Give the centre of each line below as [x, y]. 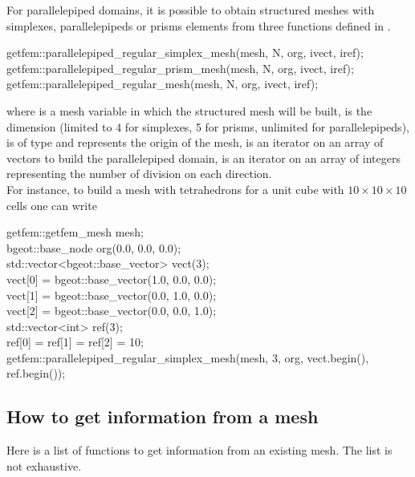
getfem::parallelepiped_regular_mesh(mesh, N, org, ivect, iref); [163, 84]
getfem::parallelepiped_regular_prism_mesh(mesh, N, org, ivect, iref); [180, 68]
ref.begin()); [36, 373]
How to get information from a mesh [163, 416]
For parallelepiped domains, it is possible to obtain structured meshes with [191, 10]
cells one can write [52, 205]
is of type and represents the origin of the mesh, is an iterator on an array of [195, 142]
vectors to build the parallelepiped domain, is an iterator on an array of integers [203, 158]
